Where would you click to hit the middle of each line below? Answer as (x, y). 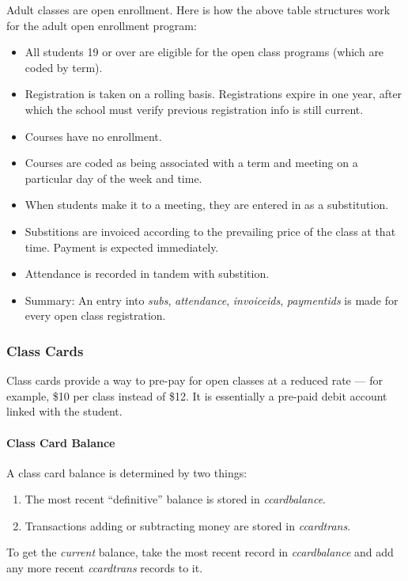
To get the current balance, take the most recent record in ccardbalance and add (200, 552)
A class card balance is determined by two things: (127, 472)
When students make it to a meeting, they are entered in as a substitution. (207, 205)
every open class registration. (95, 315)
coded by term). (64, 67)
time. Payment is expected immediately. (122, 247)
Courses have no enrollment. (93, 136)
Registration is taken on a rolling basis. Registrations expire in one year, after (213, 94)
